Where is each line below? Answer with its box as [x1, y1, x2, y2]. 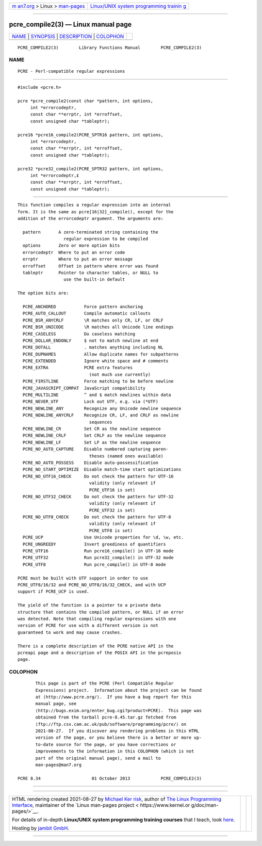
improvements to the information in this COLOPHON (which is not [35, 749, 194, 754]
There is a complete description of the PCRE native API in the [17, 643, 174, 649]
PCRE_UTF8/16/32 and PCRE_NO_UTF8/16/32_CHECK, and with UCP [17, 582, 166, 588]
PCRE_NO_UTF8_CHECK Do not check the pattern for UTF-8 [22, 514, 171, 520]
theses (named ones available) [89, 453, 164, 459]
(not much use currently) [89, 371, 151, 377]
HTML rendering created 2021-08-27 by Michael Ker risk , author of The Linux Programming [12, 796, 222, 802]
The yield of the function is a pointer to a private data [17, 603, 161, 608]
